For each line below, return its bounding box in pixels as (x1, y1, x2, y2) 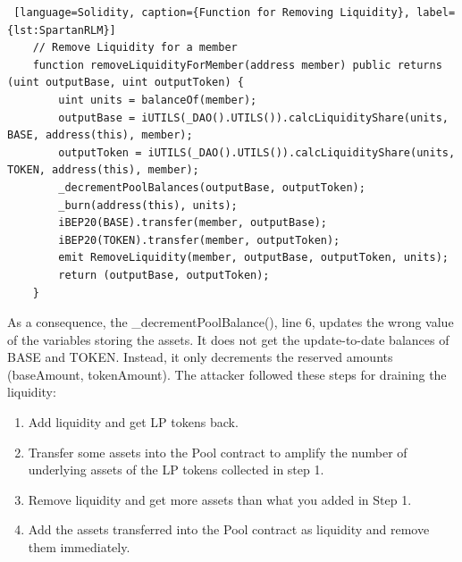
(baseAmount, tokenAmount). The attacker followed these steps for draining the (7, 365, 447, 383)
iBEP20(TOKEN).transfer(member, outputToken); (58, 233, 340, 247)
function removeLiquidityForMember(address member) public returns (32, 58, 442, 71)
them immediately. (28, 538, 130, 557)
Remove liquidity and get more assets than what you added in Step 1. (28, 490, 412, 508)
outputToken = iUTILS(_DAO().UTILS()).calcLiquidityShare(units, (58, 146, 456, 159)
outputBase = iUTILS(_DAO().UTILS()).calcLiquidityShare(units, (58, 111, 449, 124)
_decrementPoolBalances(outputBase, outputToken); (58, 180, 365, 194)
